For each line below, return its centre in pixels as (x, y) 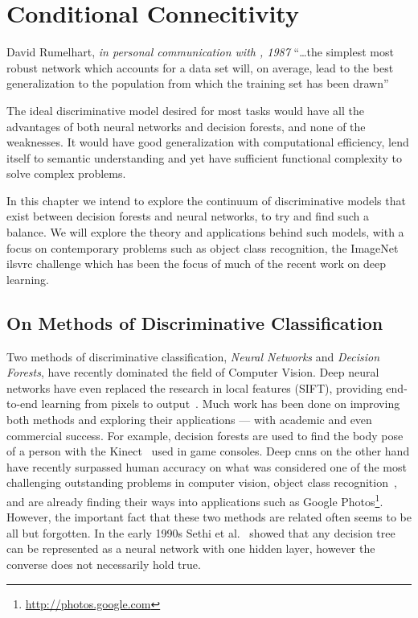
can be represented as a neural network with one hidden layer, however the (191, 548)
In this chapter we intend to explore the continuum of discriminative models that (206, 200)
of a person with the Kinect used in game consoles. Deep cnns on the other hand (208, 451)
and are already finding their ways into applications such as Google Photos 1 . (195, 500)
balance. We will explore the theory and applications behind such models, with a (205, 232)
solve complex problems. (66, 173)
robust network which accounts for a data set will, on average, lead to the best (200, 67)
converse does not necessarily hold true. (104, 564)
